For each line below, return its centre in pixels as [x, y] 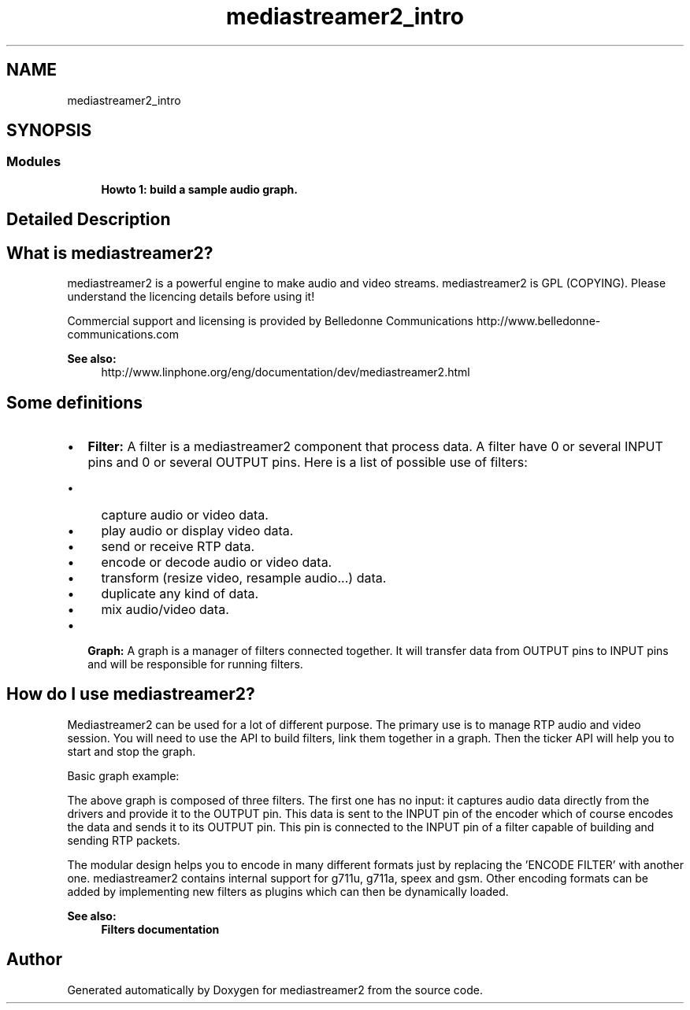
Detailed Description [89, 220]
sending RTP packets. [124, 840]
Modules [34, 162]
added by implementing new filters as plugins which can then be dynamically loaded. [288, 891]
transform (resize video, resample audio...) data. [244, 577]
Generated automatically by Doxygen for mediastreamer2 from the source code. [275, 990]
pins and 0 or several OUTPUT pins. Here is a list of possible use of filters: [308, 462]
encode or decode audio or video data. [217, 562]
